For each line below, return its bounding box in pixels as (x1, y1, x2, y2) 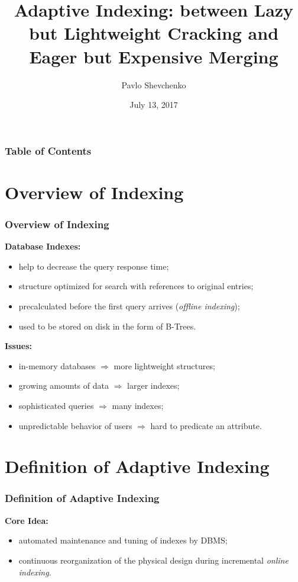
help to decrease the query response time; (18, 260, 169, 272)
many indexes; (112, 399, 164, 411)
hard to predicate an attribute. (150, 419, 262, 431)
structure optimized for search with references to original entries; (18, 280, 254, 292)
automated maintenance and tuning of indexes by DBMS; (18, 534, 228, 546)
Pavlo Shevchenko (121, 78, 186, 91)
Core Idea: (5, 514, 48, 526)
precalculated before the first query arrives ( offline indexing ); (18, 299, 240, 312)
